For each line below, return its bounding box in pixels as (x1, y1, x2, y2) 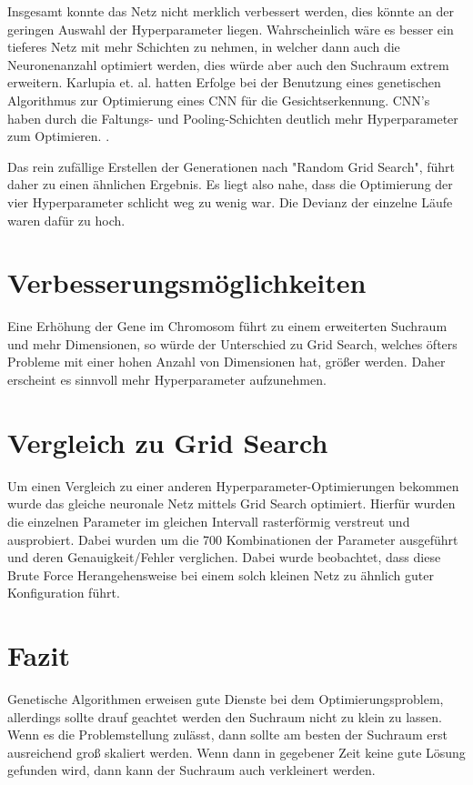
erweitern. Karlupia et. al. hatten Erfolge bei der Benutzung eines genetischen (7, 73, 441, 92)
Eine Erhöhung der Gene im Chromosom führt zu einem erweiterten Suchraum (7, 317, 448, 336)
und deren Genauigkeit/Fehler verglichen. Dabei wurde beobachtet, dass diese (7, 548, 441, 567)
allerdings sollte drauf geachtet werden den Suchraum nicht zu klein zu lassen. (7, 707, 443, 726)
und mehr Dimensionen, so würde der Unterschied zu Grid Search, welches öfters (7, 334, 458, 353)
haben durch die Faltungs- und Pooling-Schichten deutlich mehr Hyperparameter (7, 108, 458, 127)
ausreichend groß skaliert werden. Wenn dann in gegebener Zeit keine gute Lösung (7, 742, 466, 761)
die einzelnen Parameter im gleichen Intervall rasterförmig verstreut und (7, 511, 410, 530)
